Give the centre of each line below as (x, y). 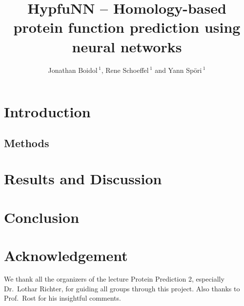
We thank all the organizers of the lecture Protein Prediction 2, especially (114, 278)
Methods (27, 142)
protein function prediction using (127, 27)
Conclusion (42, 217)
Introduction (47, 112)
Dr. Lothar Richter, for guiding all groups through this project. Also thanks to (122, 288)
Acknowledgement (66, 255)
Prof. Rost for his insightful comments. (62, 298)
